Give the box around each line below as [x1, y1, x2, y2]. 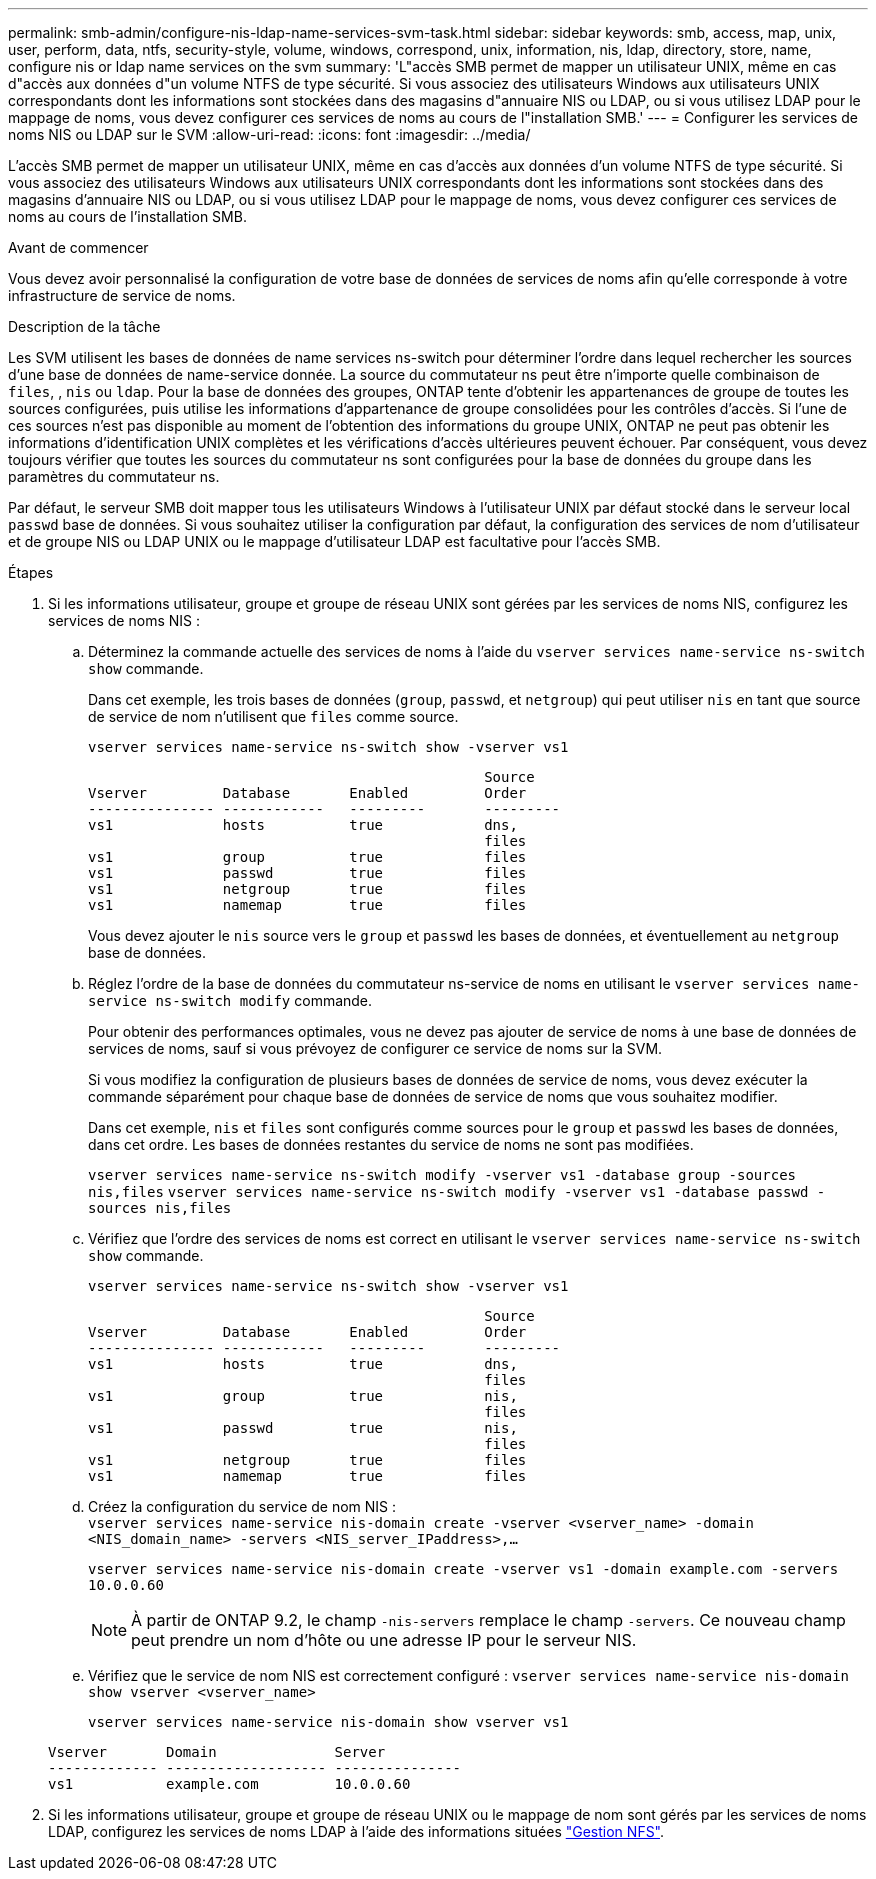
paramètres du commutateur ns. [8, 468, 220, 485]
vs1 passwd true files [88, 865, 527, 881]
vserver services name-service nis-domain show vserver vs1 [88, 1714, 569, 1730]
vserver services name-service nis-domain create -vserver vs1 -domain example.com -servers [88, 1561, 839, 1577]
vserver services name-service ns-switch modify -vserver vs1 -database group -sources [88, 1167, 797, 1183]
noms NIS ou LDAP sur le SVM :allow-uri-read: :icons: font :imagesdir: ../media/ [8, 126, 531, 143]
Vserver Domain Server [48, 1744, 386, 1760]
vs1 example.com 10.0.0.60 [48, 1776, 411, 1792]
